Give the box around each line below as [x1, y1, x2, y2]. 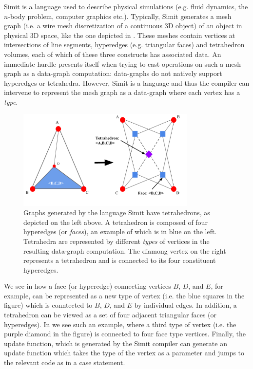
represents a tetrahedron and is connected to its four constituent [23, 255, 216, 265]
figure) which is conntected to [4, 300, 93, 310]
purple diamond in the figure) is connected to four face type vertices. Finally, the [4, 329, 246, 339]
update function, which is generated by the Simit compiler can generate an [4, 338, 227, 348]
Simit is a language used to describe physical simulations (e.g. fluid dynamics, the [4, 1, 248, 11]
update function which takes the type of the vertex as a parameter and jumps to [4, 348, 245, 358]
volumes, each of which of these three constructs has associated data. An [4, 49, 221, 59]
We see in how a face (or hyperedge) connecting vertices [4, 281, 171, 291]
